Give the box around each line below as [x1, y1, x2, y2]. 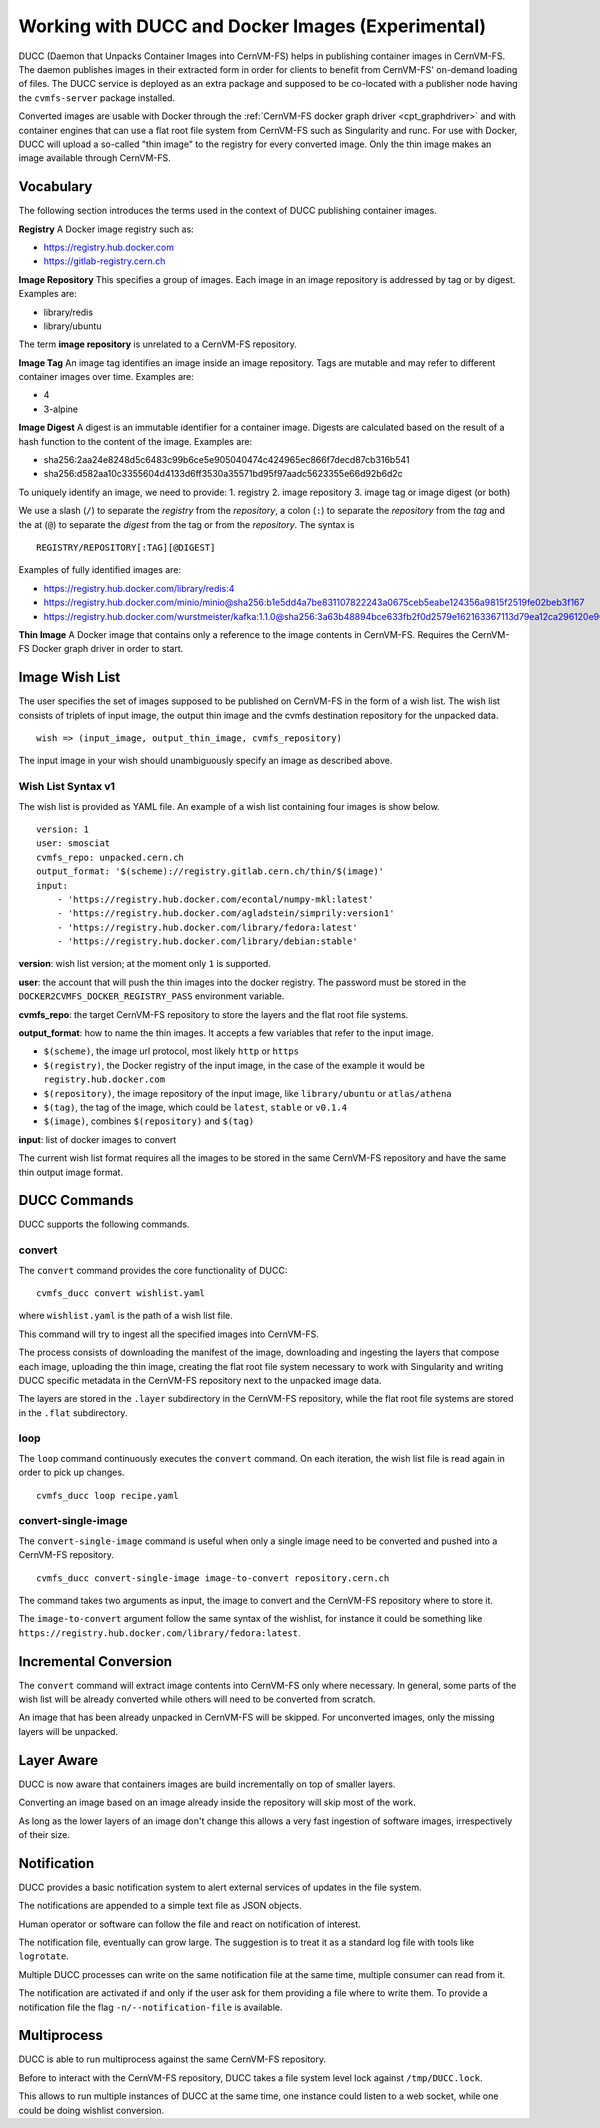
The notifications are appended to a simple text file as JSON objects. [18, 1900, 302, 1912]
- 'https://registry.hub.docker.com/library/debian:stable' [56, 936, 359, 947]
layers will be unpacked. [18, 1725, 119, 1737]
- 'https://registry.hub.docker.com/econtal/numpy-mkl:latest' [56, 893, 374, 905]
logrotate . [18, 1950, 69, 1962]
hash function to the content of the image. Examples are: [18, 435, 253, 447]
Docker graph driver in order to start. [31, 643, 184, 655]
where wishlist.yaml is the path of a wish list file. [18, 1310, 234, 1322]
